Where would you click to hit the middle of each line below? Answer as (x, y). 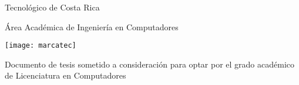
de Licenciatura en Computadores (65, 75)
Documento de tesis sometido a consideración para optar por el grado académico (149, 64)
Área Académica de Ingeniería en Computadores (92, 26)
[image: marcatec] (41, 46)
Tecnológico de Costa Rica (52, 7)
